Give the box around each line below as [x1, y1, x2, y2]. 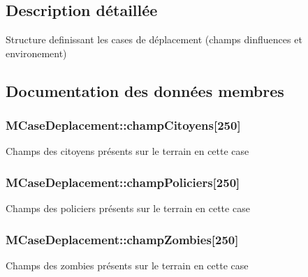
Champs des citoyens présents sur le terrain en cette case [6, 144, 249, 158]
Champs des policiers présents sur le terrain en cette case [6, 201, 250, 216]
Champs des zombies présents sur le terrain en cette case [6, 258, 249, 273]
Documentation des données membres [6, 80, 284, 101]
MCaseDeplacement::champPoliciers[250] [6, 173, 240, 190]
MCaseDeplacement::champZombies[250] [6, 230, 239, 248]
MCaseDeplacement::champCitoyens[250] [6, 117, 241, 134]
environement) [6, 45, 67, 60]
